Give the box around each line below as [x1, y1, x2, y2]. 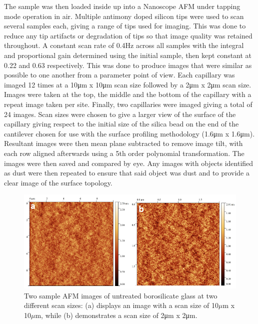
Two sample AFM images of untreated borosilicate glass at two [24, 290, 217, 300]
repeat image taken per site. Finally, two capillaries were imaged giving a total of [4, 98, 252, 109]
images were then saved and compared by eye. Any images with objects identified [4, 157, 253, 168]
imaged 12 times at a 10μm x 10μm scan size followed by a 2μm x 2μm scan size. [4, 79, 251, 89]
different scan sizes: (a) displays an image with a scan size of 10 [24, 300, 219, 310]
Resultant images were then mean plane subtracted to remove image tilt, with [4, 138, 243, 148]
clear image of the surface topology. [4, 177, 112, 187]
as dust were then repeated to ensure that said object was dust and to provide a [4, 167, 249, 178]
